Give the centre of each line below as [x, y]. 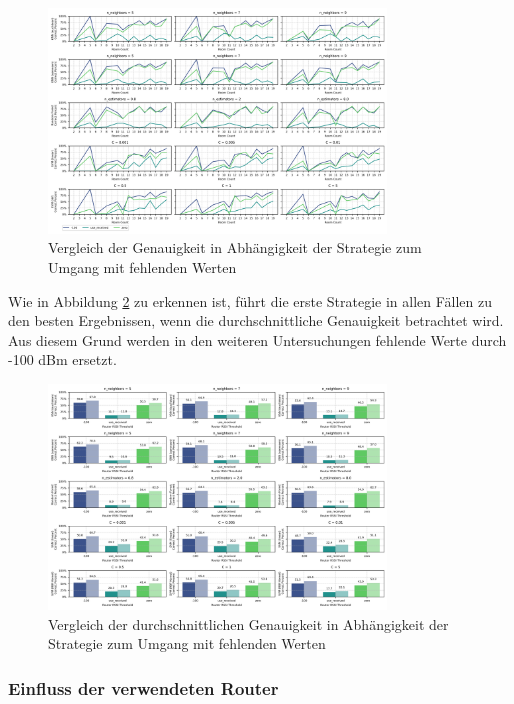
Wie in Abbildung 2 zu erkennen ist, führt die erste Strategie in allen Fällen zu [250, 300]
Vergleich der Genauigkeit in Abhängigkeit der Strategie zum [235, 247]
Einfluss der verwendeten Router [143, 687]
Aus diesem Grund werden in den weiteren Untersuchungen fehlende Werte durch [257, 339]
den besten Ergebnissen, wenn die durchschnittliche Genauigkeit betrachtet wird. [256, 320]
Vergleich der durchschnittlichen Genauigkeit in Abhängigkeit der [248, 623]
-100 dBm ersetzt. [62, 359]
